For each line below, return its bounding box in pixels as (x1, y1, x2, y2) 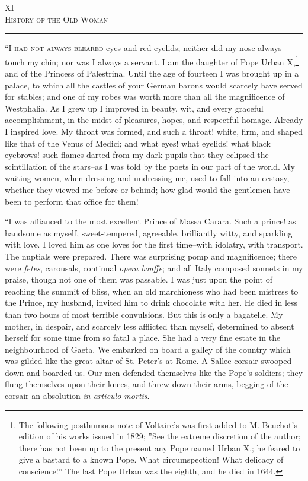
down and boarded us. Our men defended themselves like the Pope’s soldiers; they (5, 366, 303, 378)
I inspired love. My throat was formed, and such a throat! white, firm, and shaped (5, 125, 303, 137)
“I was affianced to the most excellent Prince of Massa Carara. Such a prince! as (5, 215, 296, 227)
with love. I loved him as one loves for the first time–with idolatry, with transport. (5, 238, 303, 251)
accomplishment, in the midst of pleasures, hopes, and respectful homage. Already (5, 113, 303, 126)
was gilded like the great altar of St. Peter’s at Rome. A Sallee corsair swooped (5, 355, 292, 367)
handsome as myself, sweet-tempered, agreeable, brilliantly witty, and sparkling (5, 226, 293, 239)
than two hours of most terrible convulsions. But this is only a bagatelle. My (5, 308, 283, 320)
